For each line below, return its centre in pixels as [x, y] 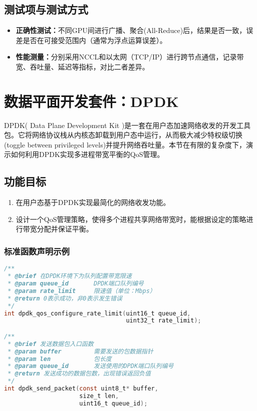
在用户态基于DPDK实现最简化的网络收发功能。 [93, 202]
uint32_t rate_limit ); [164, 321]
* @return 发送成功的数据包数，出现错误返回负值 [79, 374]
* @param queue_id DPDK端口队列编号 [76, 284]
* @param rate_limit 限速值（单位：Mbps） [82, 291]
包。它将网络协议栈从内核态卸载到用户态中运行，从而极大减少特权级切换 [123, 135]
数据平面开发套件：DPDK [91, 101]
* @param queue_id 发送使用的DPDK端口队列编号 [91, 366]
